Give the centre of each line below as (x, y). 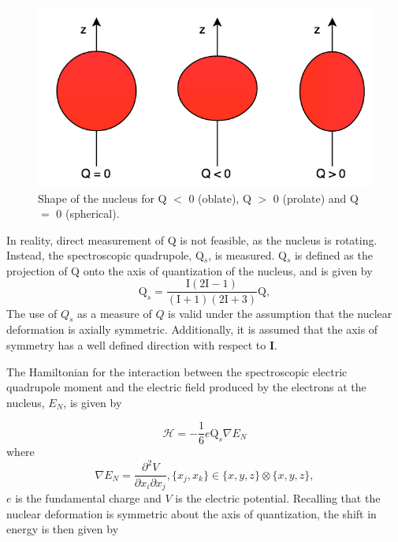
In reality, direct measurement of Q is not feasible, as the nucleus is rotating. (192, 239)
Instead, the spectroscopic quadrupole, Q (105, 255)
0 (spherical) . (88, 213)
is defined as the (333, 255)
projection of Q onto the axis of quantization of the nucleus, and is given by (190, 270)
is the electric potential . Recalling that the (278, 497)
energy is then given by (63, 529)
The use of (32, 313)
